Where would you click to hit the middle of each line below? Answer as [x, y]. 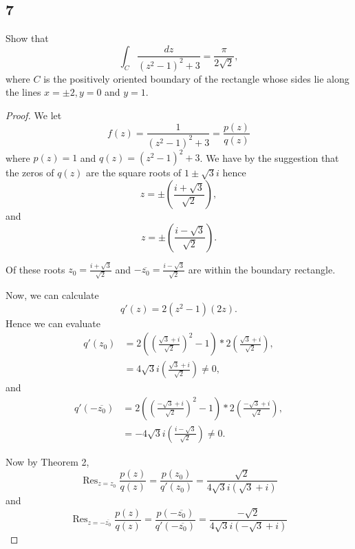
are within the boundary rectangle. [262, 269]
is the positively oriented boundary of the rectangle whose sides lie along [196, 78]
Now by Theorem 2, [47, 461]
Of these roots [35, 269]
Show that [27, 38]
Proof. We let [34, 115]
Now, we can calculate [52, 295]
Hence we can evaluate [53, 323]
